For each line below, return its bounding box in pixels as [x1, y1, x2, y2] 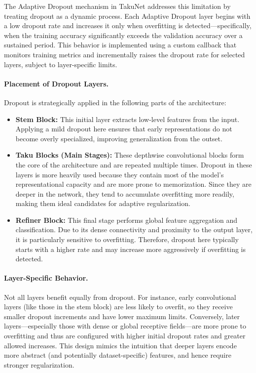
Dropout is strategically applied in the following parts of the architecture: [4, 97, 226, 107]
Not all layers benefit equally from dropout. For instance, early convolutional [4, 291, 236, 302]
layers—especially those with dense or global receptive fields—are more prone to [4, 321, 246, 331]
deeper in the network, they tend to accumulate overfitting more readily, [15, 188, 234, 199]
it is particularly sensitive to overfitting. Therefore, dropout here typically [15, 234, 239, 245]
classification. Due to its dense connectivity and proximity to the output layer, [15, 224, 253, 235]
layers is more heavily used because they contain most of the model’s [15, 169, 224, 179]
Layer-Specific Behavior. [4, 273, 88, 283]
